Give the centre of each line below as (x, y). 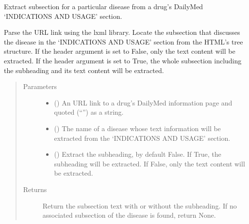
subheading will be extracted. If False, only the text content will (149, 163)
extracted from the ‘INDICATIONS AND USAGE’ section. (142, 138)
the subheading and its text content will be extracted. (84, 70)
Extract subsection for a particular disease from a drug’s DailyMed (104, 6)
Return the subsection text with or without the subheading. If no (140, 205)
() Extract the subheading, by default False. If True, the (138, 154)
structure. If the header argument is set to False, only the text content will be (120, 51)
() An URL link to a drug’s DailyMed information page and (143, 102)
